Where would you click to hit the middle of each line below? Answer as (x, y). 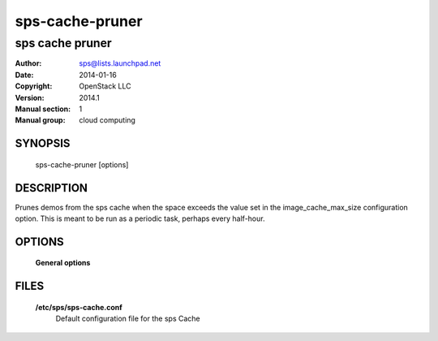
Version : (30, 97)
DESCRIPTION (52, 188)
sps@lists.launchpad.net (120, 63)
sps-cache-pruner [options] (82, 164)
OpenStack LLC (105, 86)
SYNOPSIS (43, 143)
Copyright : (34, 86)
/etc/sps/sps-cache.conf (79, 307)
